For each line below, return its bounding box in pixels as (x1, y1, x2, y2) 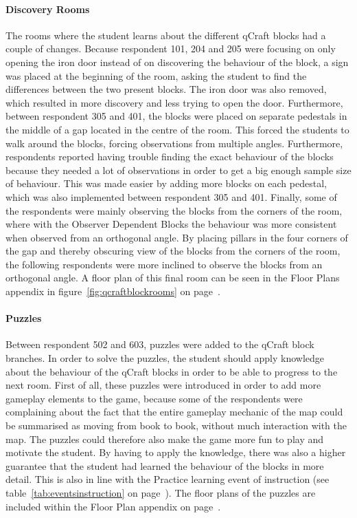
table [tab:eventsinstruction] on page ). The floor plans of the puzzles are (5, 486, 316, 499)
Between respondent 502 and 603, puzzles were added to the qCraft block (5, 337, 314, 352)
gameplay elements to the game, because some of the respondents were (5, 391, 303, 405)
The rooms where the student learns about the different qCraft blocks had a (5, 28, 326, 42)
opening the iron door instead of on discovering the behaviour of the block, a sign (5, 54, 349, 69)
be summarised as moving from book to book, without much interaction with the (5, 418, 347, 433)
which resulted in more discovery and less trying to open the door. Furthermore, (5, 95, 343, 109)
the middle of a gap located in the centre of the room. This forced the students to (5, 122, 349, 136)
